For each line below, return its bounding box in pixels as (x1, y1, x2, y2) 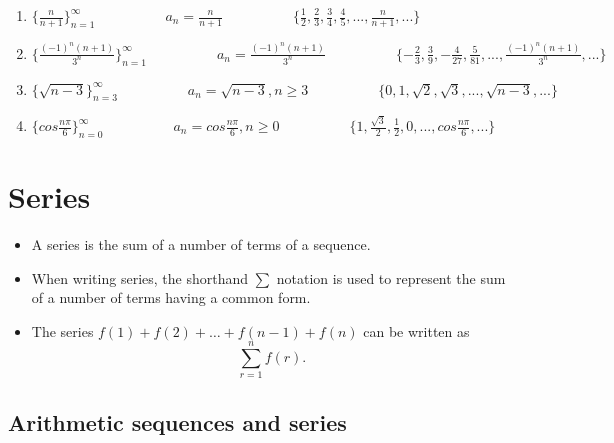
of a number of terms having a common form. (31, 287, 311, 308)
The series (31, 320, 94, 341)
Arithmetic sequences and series (8, 406, 347, 437)
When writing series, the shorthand (31, 267, 248, 288)
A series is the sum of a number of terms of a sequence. (31, 233, 371, 254)
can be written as (363, 320, 470, 341)
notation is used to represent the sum (276, 267, 506, 288)
